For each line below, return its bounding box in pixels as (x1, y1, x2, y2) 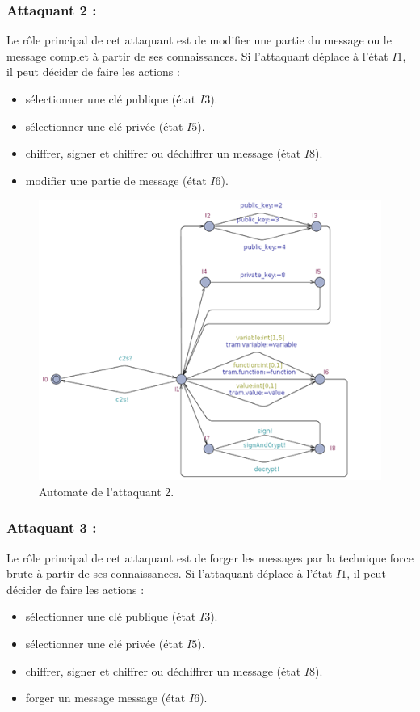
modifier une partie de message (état (25, 171, 207, 188)
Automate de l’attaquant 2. (39, 482, 174, 499)
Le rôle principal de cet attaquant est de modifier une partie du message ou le (6, 32, 392, 48)
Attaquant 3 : (6, 517, 97, 537)
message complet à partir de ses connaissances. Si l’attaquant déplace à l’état (6, 47, 388, 64)
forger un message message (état (25, 689, 186, 706)
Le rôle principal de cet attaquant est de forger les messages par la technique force (6, 549, 414, 566)
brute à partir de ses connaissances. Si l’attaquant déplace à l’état (6, 565, 333, 582)
